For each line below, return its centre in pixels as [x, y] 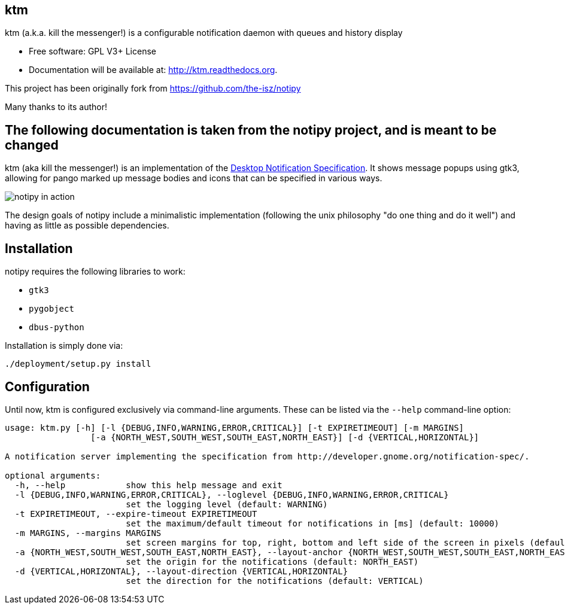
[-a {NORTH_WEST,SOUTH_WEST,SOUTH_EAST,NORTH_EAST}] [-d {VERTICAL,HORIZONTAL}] [285, 437]
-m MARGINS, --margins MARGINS [88, 533]
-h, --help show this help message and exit [148, 485]
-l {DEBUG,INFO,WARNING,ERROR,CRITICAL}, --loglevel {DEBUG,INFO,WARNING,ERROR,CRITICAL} [232, 494]
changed [32, 145]
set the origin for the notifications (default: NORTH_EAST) [272, 561]
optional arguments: [53, 475]
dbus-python [57, 328]
